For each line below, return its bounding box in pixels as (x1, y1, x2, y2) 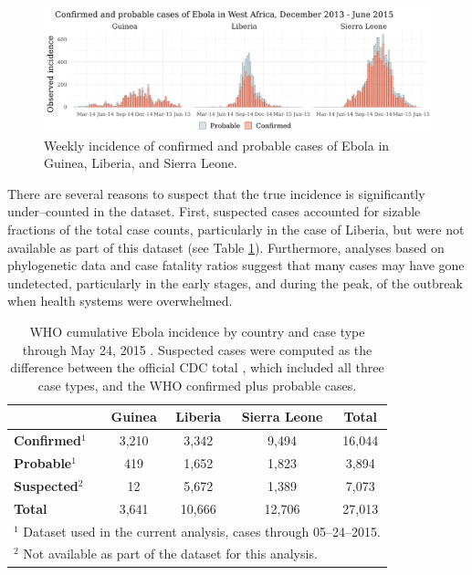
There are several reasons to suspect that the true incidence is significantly (7, 183, 425, 203)
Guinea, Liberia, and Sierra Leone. (44, 153, 237, 172)
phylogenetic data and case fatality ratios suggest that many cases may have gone (7, 256, 465, 275)
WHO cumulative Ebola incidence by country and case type (29, 321, 365, 340)
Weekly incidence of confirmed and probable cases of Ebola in (44, 135, 390, 154)
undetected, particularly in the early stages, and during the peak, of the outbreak (7, 273, 463, 292)
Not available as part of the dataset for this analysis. (23, 544, 318, 563)
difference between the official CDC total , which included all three (10, 358, 384, 377)
